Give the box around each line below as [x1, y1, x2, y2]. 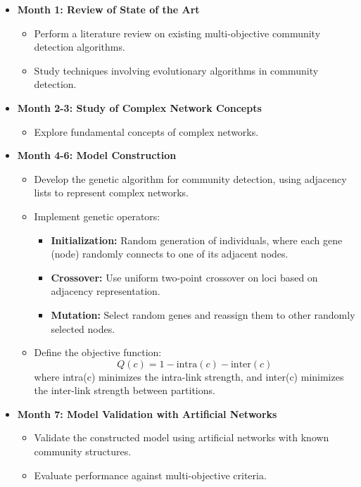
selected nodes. [51, 321, 115, 336]
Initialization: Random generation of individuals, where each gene [51, 232, 343, 247]
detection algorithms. [34, 39, 125, 54]
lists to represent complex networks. [34, 185, 189, 200]
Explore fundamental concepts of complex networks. [34, 124, 259, 139]
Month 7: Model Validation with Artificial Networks [17, 406, 277, 421]
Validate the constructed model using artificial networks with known [34, 430, 329, 445]
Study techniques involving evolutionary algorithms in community [34, 63, 319, 77]
